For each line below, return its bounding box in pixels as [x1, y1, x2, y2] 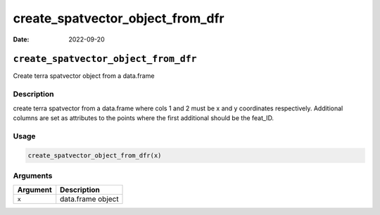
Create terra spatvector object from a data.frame [13, 72, 155, 80]
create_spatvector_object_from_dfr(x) [27, 151, 162, 159]
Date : [13, 35, 30, 44]
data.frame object [60, 194, 119, 204]
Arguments [13, 171, 53, 181]
